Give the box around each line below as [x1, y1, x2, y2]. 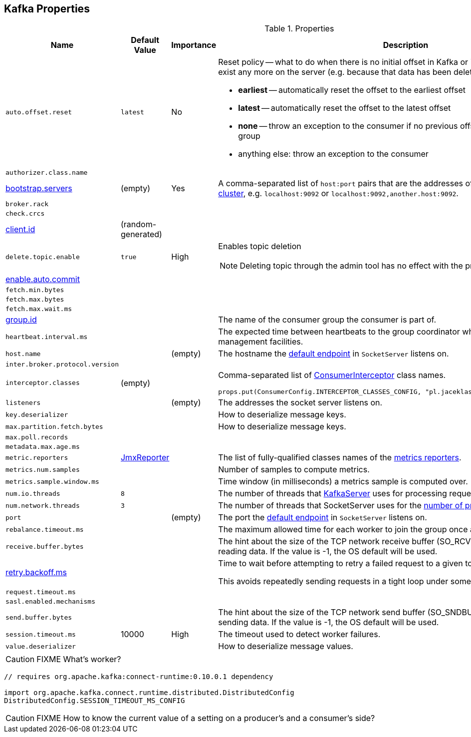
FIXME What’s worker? [36, 654, 121, 665]
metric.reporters [5, 453, 68, 461]
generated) [120, 229, 162, 240]
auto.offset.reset [5, 108, 72, 116]
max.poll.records [5, 433, 68, 441]
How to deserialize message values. [218, 641, 353, 652]
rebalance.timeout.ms [5, 525, 84, 533]
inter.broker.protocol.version [5, 361, 119, 368]
